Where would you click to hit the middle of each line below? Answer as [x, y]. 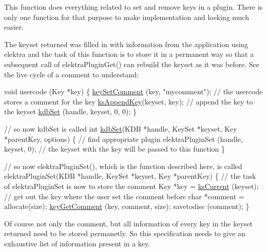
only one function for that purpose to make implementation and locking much [127, 17]
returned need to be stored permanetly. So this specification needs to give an [125, 233]
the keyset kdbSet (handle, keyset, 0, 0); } [70, 111]
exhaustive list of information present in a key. [77, 243]
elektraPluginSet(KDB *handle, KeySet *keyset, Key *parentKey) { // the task [130, 176]
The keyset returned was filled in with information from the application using [126, 44]
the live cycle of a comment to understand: [71, 74]
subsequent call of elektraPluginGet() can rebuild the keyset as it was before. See [132, 64]
